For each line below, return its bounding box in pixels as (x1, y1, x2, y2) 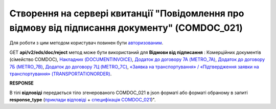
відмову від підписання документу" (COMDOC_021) (9, 22, 243, 33)
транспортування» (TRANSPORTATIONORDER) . (9, 71, 112, 77)
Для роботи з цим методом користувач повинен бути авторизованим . (9, 40, 164, 46)
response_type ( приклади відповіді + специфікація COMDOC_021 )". (9, 97, 156, 103)
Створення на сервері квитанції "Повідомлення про (9, 8, 244, 19)
